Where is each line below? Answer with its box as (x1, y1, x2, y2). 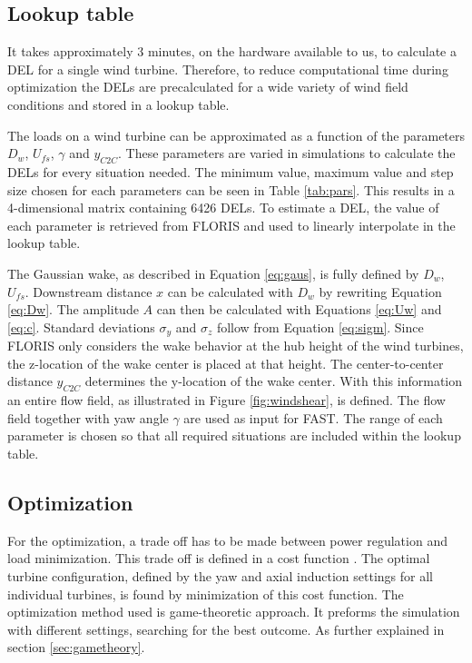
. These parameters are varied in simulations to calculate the (118, 143, 456, 163)
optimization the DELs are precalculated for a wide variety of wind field (7, 77, 408, 96)
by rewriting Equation (319, 282, 442, 301)
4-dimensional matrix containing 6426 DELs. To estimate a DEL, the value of (7, 198, 439, 217)
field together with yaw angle (7, 408, 169, 427)
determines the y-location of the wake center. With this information (84, 371, 462, 391)
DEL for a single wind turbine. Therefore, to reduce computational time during (7, 59, 448, 78)
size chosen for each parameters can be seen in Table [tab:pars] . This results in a (7, 180, 455, 199)
